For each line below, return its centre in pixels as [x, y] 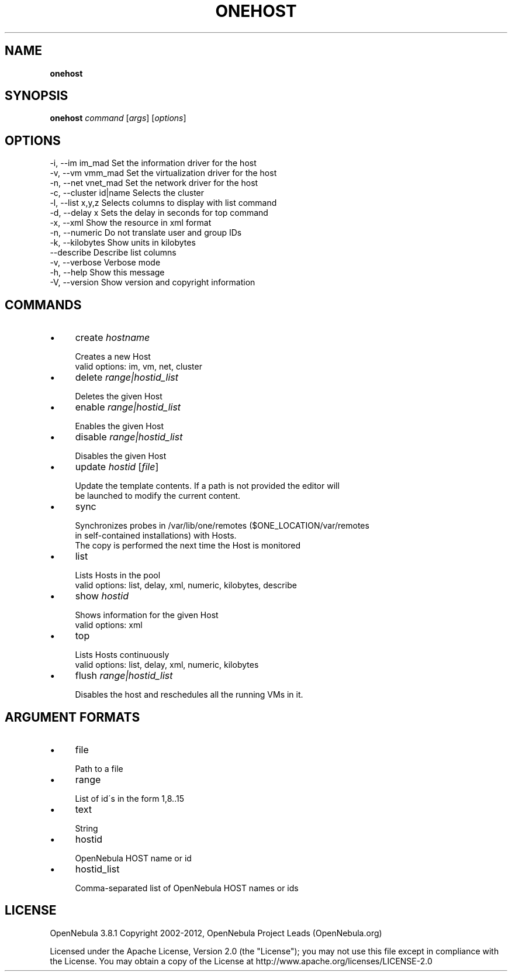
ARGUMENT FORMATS [72, 717]
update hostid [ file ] [117, 467]
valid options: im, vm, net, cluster [139, 367]
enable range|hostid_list [128, 407]
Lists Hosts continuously [122, 655]
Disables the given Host [121, 456]
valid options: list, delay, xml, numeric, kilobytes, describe [186, 585]
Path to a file [99, 768]
